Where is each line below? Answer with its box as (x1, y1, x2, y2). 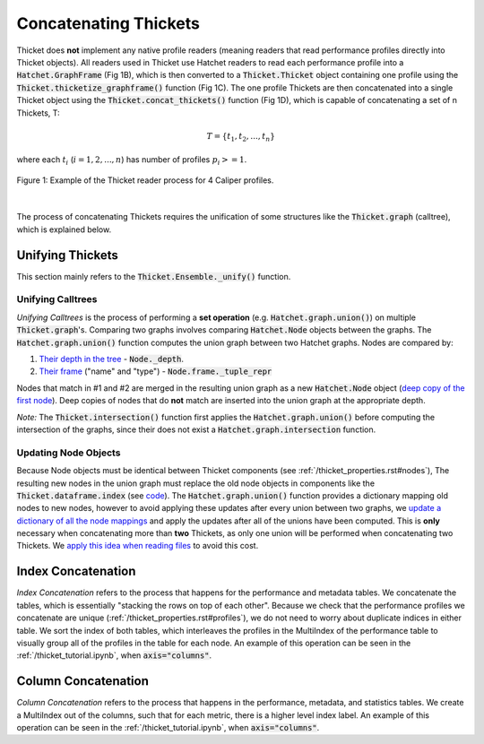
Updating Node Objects (16, 446, 121, 459)
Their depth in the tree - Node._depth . (39, 354, 184, 365)
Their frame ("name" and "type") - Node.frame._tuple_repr (39, 366, 272, 376)
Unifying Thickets (16, 247, 118, 263)
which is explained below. (16, 224, 112, 235)
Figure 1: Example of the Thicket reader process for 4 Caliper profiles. (16, 175, 274, 186)
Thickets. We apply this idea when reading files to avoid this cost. (16, 541, 259, 551)
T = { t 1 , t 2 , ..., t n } (206, 131, 275, 143)
